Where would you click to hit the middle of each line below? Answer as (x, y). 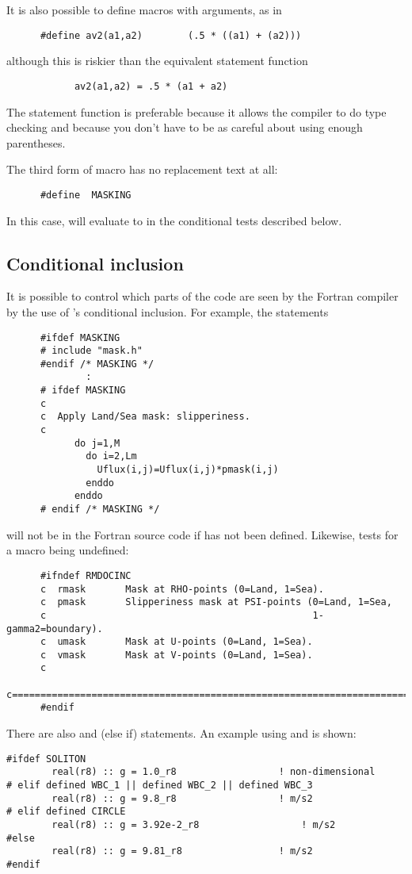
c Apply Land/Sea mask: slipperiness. (145, 417)
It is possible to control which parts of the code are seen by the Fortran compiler (202, 296)
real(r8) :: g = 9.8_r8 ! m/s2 (182, 798)
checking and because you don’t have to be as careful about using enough (185, 127)
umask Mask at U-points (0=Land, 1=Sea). (185, 642)
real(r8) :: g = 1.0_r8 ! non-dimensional (214, 772)
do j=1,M (97, 443)
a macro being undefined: (68, 550)
